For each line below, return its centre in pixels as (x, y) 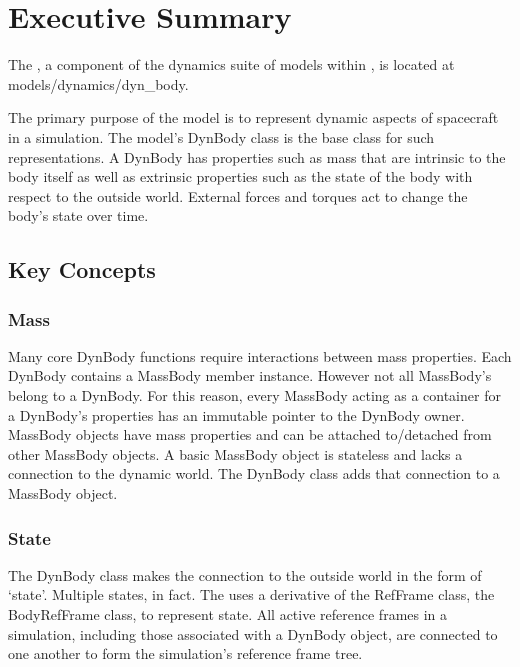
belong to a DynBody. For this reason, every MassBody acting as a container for (254, 395)
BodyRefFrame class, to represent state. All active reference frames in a (228, 614)
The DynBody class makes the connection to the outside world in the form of (245, 574)
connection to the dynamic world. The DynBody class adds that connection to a (254, 473)
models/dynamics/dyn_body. (98, 83)
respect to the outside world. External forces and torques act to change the (238, 195)
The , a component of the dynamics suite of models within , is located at (231, 64)
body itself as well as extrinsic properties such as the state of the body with (240, 176)
